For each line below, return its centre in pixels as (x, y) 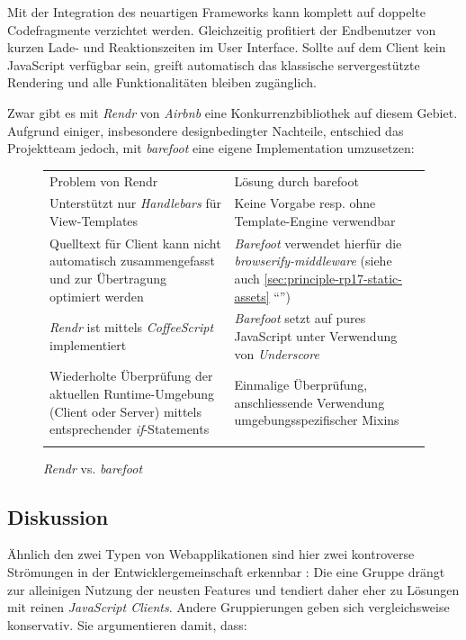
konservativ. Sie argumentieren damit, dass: (127, 624)
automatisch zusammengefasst (132, 261)
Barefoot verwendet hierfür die (318, 243)
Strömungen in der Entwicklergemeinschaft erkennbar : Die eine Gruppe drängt (226, 571)
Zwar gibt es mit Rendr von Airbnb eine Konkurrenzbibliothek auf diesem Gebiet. (233, 112)
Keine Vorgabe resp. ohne (305, 203)
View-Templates (94, 220)
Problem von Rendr (104, 180)
